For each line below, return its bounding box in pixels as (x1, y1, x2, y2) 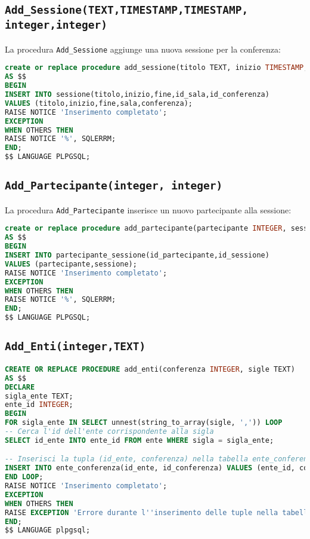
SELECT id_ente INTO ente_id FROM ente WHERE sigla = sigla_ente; (5, 436, 274, 445)
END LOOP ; (5, 473, 44, 482)
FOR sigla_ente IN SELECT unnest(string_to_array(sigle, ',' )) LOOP (5, 418, 283, 427)
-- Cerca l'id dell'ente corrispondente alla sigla (5, 427, 214, 436)
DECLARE (5, 382, 35, 391)
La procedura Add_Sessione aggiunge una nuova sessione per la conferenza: (5, 42, 281, 55)
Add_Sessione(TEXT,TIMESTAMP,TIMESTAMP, (5, 4, 249, 17)
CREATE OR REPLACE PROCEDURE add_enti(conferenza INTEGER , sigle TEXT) (5, 365, 295, 373)
